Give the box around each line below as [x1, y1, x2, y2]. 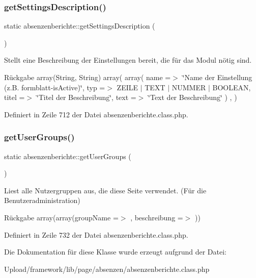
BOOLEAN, [212, 82, 251, 92]
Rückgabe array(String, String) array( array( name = [4, 72, 171, 82]
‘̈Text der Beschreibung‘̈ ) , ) [148, 92, 237, 103]
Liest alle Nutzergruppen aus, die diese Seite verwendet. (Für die [4, 185, 207, 195]
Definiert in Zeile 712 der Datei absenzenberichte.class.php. [4, 109, 188, 119]
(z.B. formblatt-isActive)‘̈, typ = [4, 82, 105, 92]
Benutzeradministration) [4, 195, 80, 206]
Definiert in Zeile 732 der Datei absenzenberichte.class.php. [4, 229, 188, 240]
